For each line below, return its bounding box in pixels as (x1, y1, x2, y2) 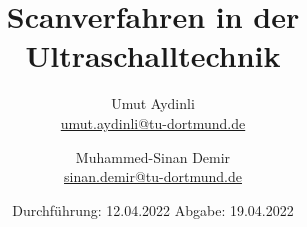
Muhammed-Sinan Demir (75, 146, 231, 167)
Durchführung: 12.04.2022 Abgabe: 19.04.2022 (12, 199, 294, 220)
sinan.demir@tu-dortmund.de (64, 166, 242, 187)
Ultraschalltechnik (25, 35, 281, 76)
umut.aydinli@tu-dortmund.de (60, 112, 246, 133)
